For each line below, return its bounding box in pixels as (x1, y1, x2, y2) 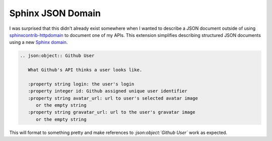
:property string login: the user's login (28, 81, 134, 87)
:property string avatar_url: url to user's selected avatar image (28, 95, 198, 101)
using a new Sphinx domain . (9, 39, 68, 45)
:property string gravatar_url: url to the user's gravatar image (28, 109, 195, 115)
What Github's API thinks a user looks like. (28, 67, 143, 73)
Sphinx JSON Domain (9, 8, 101, 19)
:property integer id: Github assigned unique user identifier (28, 88, 187, 94)
